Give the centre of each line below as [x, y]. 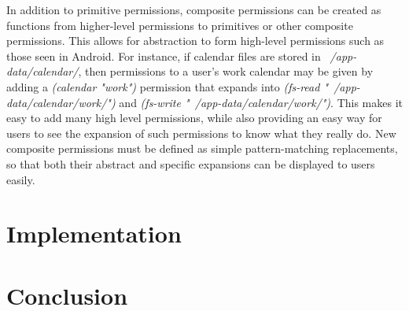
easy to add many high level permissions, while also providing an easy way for [194, 118]
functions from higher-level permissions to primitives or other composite [180, 25]
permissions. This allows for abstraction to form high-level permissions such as [195, 41]
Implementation [94, 233]
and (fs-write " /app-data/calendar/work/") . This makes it [261, 102]
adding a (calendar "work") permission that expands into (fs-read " [168, 86]
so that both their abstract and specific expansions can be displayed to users [191, 163]
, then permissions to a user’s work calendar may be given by [226, 71]
